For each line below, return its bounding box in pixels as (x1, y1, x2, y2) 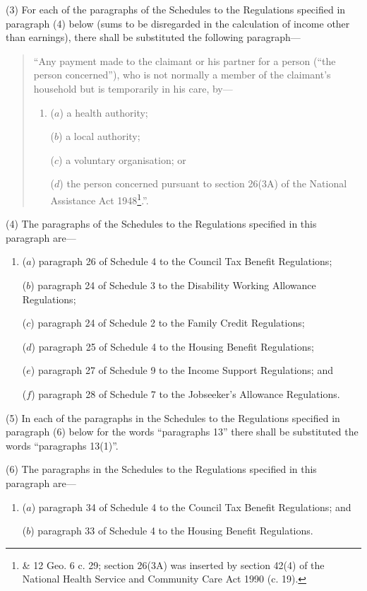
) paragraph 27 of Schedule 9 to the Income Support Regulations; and (30, 363, 333, 378)
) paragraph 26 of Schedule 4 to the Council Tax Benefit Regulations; (31, 254, 332, 269)
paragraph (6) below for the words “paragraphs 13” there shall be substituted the (6, 424, 359, 439)
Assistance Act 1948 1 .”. (50, 190, 149, 207)
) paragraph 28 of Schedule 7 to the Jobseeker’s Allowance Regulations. (31, 386, 340, 401)
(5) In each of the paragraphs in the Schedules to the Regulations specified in (6, 410, 340, 425)
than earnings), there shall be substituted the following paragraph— (6, 30, 301, 45)
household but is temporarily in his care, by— (33, 81, 233, 95)
